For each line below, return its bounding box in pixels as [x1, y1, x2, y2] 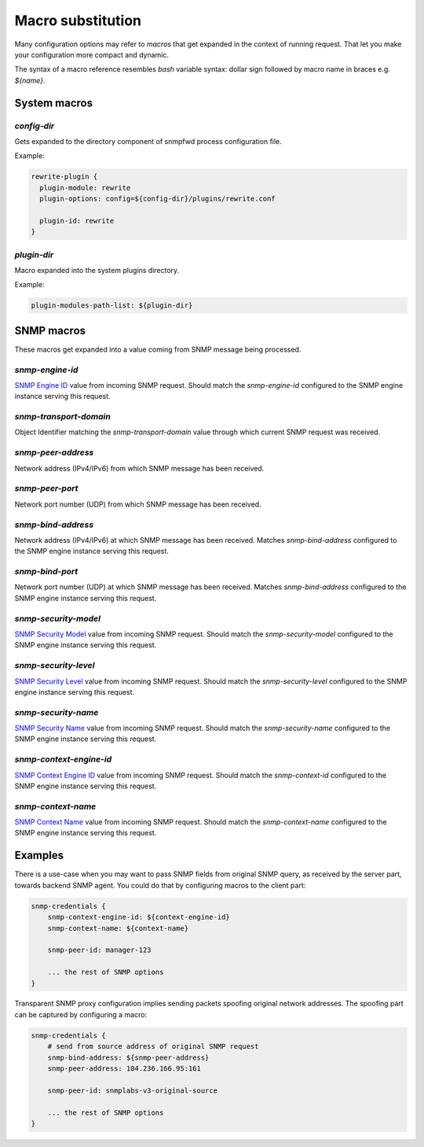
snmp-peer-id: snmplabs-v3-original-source [47, 1086, 217, 1095]
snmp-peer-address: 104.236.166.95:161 [47, 1064, 202, 1073]
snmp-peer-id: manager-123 [47, 946, 152, 955]
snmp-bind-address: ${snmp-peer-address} [47, 1053, 210, 1062]
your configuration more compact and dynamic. [14, 50, 169, 59]
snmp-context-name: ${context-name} [47, 924, 188, 932]
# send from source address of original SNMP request [47, 1042, 259, 1051]
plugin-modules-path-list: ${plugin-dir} [31, 301, 193, 310]
